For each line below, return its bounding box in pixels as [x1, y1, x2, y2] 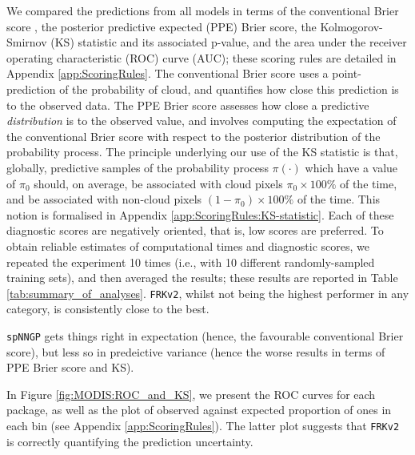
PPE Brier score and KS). [6, 359, 134, 376]
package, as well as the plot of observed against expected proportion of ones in [6, 401, 392, 418]
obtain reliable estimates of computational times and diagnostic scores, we [6, 237, 369, 254]
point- [332, 65, 361, 82]
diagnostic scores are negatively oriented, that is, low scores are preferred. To [6, 222, 384, 239]
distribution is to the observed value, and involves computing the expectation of [6, 112, 397, 129]
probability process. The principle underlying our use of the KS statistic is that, [6, 143, 398, 160]
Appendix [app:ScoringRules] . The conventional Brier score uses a [6, 65, 329, 82]
